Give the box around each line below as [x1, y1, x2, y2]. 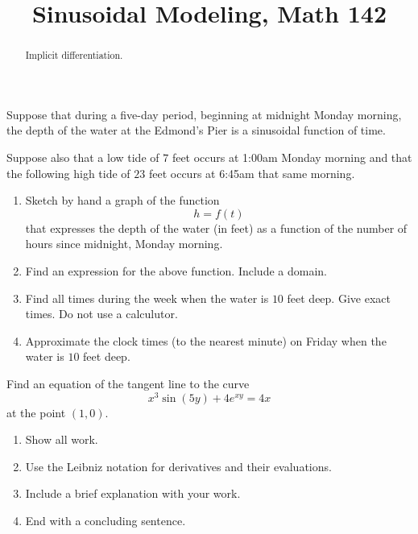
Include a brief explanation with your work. [25, 485, 241, 502]
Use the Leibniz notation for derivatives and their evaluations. [25, 457, 332, 474]
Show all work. [25, 431, 98, 448]
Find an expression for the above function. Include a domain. [25, 262, 327, 279]
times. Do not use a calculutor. [25, 305, 178, 322]
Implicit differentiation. [25, 48, 123, 62]
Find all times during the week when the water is [25, 289, 269, 306]
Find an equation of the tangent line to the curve [6, 375, 250, 391]
